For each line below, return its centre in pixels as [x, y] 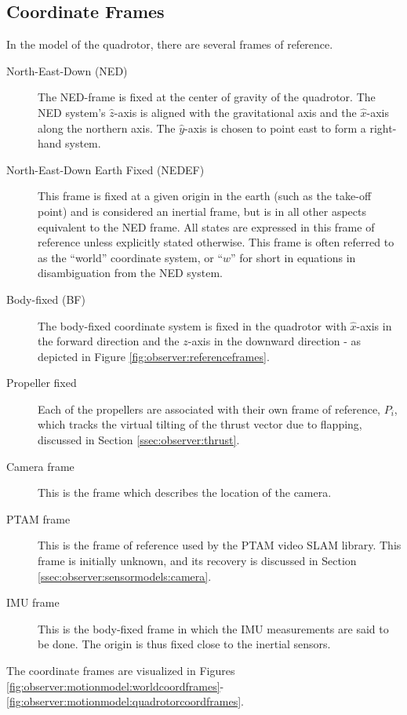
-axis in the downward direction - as [274, 341]
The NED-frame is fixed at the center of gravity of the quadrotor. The [207, 97]
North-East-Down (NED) [67, 70]
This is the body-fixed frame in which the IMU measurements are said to [213, 628]
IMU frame [33, 602]
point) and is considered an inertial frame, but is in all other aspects [202, 211]
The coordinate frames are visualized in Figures [121, 671]
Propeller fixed [42, 383]
